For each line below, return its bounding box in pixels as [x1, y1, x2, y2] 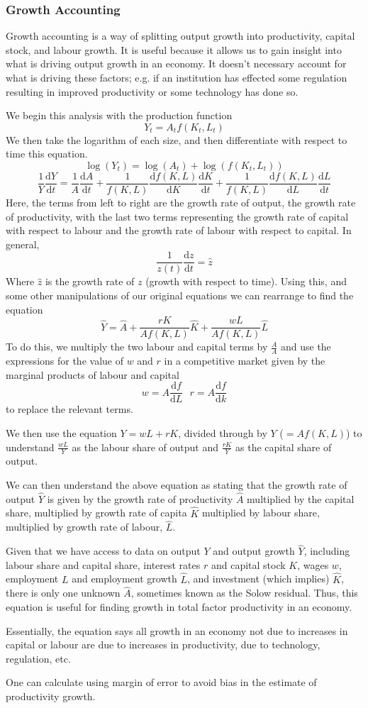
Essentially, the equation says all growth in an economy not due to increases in [6, 623, 348, 638]
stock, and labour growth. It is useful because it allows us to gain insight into [6, 42, 342, 57]
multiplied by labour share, [201, 505, 320, 520]
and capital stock [211, 557, 286, 572]
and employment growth [72, 571, 177, 586]
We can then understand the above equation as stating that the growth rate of [6, 477, 347, 492]
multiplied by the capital [247, 491, 355, 506]
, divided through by [178, 425, 267, 440]
